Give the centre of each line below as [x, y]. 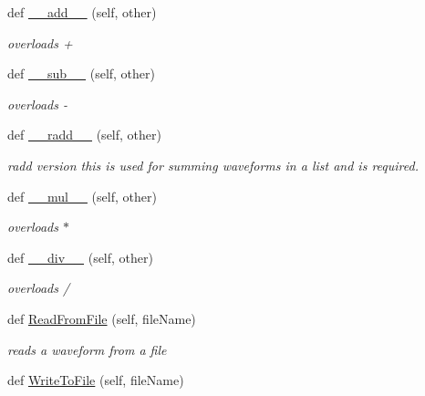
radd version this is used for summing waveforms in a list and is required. [213, 165]
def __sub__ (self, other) [81, 73]
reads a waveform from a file [87, 349]
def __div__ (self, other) [80, 257]
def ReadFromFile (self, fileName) [102, 318]
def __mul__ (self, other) [82, 196]
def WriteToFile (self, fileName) [96, 380]
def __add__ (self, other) [82, 12]
